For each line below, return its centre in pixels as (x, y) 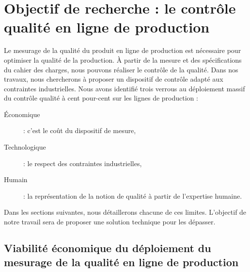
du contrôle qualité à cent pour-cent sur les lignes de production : (101, 98)
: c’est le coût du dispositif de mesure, (80, 130)
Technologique (25, 147)
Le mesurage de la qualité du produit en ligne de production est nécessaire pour (123, 50)
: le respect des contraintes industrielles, (83, 163)
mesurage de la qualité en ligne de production (121, 262)
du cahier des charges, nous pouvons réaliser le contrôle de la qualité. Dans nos (121, 69)
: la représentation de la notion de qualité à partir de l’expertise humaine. (133, 195)
